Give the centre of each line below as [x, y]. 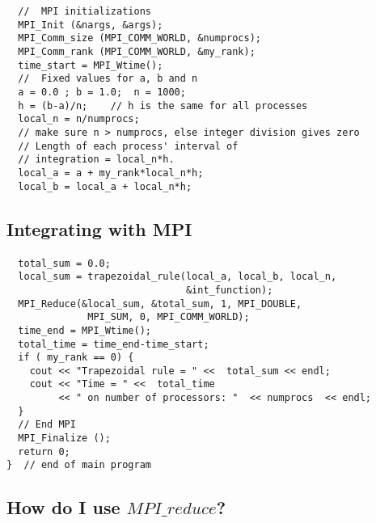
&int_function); [229, 290]
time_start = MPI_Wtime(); [91, 65]
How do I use [63, 507]
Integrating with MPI [99, 228]
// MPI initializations [84, 11]
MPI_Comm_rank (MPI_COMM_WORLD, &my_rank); [137, 51]
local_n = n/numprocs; [79, 119]
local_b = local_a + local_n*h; [105, 186]
